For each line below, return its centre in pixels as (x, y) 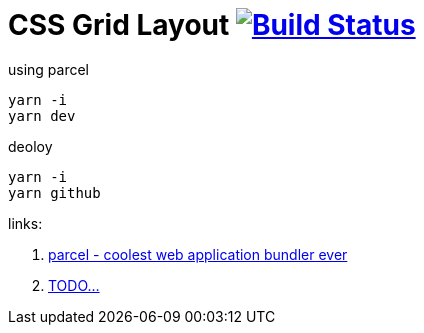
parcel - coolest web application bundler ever (198, 254)
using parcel (49, 69)
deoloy (30, 146)
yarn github (54, 192)
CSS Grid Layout (119, 25)
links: (25, 223)
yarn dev (42, 115)
